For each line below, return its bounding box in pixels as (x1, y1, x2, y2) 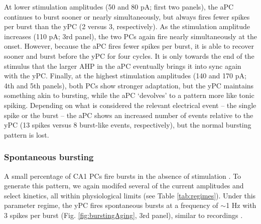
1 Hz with (226, 200, 256, 210)
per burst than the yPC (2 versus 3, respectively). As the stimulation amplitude (4, 21, 250, 32)
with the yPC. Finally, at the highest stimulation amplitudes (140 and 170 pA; (4, 70, 246, 81)
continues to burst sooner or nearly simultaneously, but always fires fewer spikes (4, 11, 250, 22)
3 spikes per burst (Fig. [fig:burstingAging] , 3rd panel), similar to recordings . (4, 209, 243, 220)
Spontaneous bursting (4, 151, 94, 163)
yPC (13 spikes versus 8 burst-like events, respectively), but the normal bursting (4, 120, 251, 130)
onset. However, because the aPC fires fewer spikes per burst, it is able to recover (4, 41, 254, 51)
